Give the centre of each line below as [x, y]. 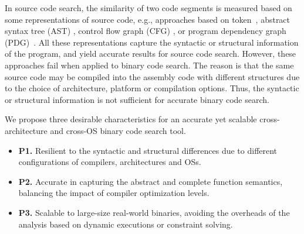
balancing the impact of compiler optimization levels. [114, 193]
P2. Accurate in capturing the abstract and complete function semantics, [151, 181]
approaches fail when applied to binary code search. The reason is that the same [149, 65]
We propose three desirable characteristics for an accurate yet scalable [131, 119]
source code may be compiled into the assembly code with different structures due [152, 76]
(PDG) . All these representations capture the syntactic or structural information [152, 42]
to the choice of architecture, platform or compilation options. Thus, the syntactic [152, 88]
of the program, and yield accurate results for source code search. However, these [151, 54]
